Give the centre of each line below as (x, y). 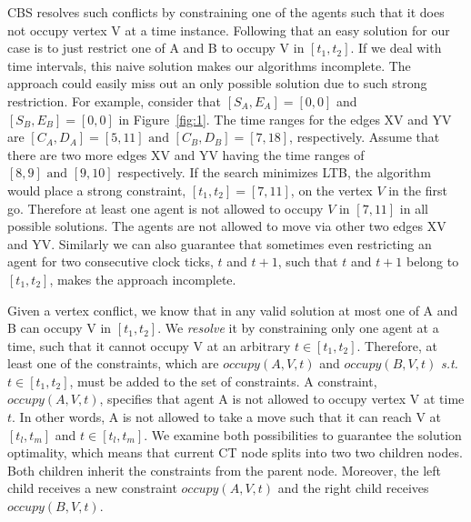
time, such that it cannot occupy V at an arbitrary (149, 345)
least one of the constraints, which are (113, 363)
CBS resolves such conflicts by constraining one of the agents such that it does (226, 12)
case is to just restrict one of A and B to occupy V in (156, 48)
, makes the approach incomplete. (143, 279)
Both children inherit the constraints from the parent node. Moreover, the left (225, 470)
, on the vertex (331, 190)
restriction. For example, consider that (115, 100)
